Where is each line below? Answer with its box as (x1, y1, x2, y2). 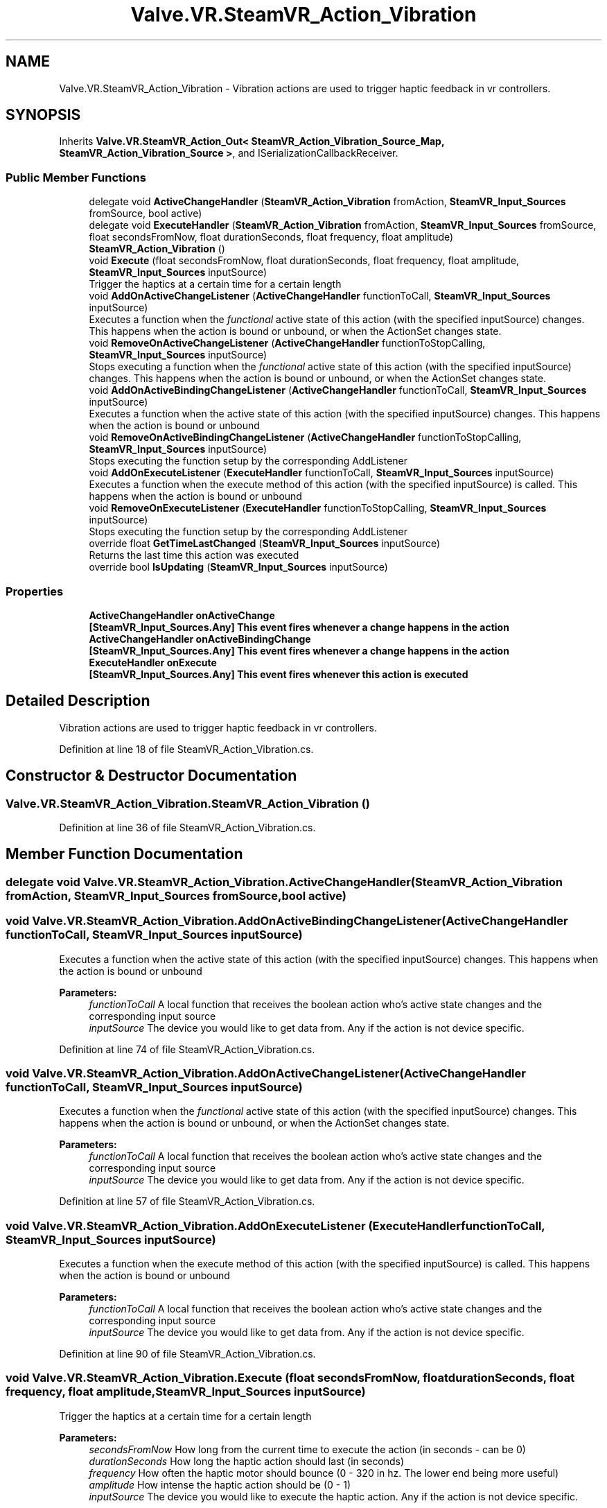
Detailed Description (6, 692, 150, 710)
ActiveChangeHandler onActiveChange (89, 609, 275, 621)
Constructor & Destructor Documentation (6, 767, 297, 785)
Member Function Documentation (6, 845, 243, 863)
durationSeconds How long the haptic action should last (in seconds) (89, 1455, 405, 1467)
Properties (6, 584, 64, 598)
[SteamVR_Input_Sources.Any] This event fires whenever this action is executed (89, 668, 468, 680)
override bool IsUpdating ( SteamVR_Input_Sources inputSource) (89, 561, 388, 573)
